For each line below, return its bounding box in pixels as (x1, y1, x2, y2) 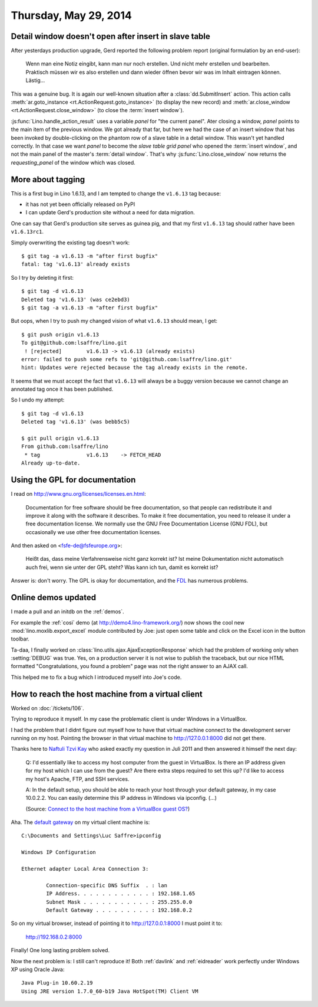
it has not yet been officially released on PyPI (25, 201, 135, 208)
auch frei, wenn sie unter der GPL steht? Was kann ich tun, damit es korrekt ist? (25, 564, 218, 571)
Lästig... (25, 77, 45, 84)
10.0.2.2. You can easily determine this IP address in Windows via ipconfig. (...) (25, 795, 217, 802)
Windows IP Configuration (21, 849, 97, 856)
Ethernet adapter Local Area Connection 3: (21, 865, 149, 872)
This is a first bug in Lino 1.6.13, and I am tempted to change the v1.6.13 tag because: (11, 189, 221, 197)
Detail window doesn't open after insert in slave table (11, 31, 210, 41)
